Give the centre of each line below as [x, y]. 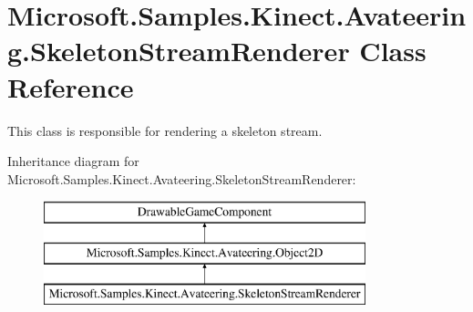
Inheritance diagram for [73, 161]
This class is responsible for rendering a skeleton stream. [165, 130]
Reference [71, 86]
